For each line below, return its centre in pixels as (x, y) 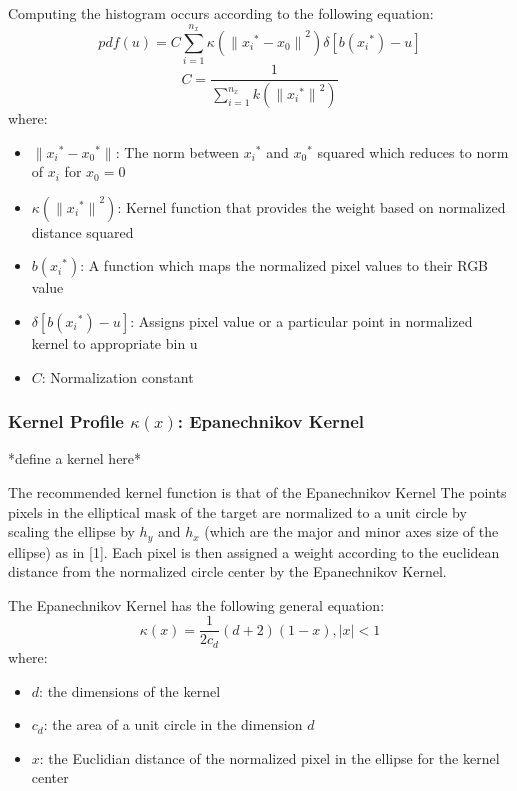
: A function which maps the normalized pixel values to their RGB (284, 265)
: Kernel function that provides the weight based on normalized (311, 206)
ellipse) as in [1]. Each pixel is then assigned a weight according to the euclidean (254, 551)
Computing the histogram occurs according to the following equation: (221, 13)
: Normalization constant (117, 376)
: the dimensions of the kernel (130, 690)
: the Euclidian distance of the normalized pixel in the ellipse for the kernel (269, 757)
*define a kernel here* (75, 458)
